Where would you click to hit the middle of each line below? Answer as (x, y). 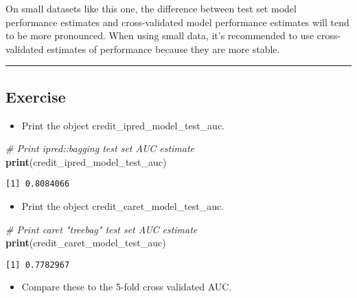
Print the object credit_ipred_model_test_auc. (123, 125)
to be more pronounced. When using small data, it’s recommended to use (160, 35)
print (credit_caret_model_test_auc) (86, 243)
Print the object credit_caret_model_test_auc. (123, 206)
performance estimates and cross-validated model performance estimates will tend (177, 22)
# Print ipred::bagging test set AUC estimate (100, 148)
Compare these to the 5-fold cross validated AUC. (127, 287)
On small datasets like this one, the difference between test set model (151, 8)
